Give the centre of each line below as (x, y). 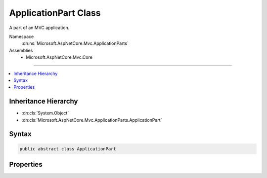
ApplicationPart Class (55, 13)
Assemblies (21, 50)
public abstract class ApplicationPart (68, 149)
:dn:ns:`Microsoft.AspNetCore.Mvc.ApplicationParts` (75, 43)
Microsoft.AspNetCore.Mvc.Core (59, 57)
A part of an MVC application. (39, 28)
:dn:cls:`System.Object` (45, 113)
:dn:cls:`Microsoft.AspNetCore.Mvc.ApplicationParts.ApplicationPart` (92, 120)
